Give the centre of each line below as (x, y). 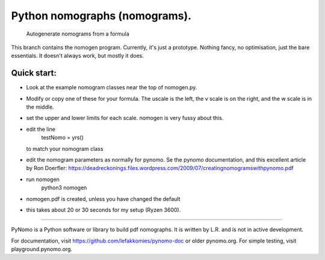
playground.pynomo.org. (42, 249)
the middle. (40, 107)
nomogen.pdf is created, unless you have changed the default (103, 198)
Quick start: (34, 73)
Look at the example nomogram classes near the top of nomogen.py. (112, 87)
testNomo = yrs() (63, 138)
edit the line (41, 129)
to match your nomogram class (65, 148)
